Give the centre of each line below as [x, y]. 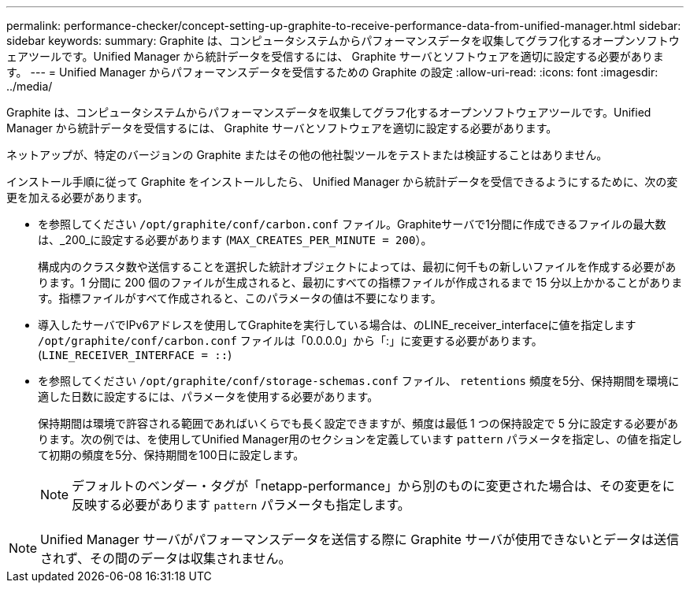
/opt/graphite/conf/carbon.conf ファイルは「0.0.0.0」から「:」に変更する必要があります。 [290, 341]
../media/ [30, 86]
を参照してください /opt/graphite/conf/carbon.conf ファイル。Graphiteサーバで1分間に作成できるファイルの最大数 [352, 224]
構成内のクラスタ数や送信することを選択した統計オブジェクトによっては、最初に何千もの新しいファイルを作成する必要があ [357, 267]
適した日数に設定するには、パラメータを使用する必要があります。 [208, 396]
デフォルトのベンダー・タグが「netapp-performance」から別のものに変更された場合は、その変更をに [373, 486]
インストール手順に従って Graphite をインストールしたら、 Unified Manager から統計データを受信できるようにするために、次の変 [342, 182]
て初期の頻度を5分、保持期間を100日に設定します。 [171, 455]
